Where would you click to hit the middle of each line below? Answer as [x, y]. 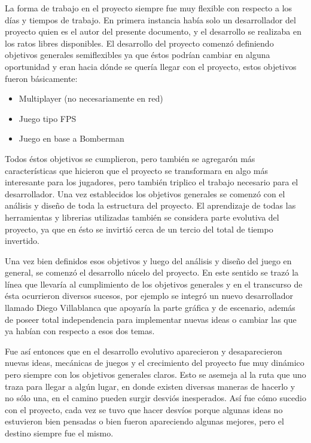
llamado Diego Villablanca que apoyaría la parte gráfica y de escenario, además [150, 308]
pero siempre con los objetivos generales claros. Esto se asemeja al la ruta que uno [155, 375]
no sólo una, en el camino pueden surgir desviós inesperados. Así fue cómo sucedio [155, 398]
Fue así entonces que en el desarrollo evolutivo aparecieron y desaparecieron [144, 351]
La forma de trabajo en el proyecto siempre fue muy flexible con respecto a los [149, 8]
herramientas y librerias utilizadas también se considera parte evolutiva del [142, 217]
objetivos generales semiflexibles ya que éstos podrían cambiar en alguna [138, 55]
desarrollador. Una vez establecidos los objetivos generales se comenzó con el [145, 193]
